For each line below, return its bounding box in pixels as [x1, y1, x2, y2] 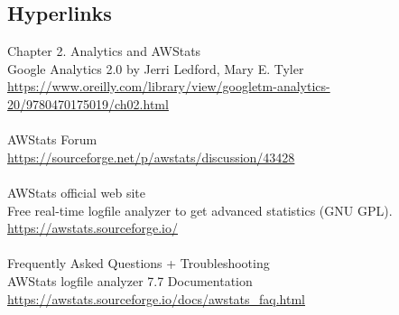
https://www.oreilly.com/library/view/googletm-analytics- [7, 77, 330, 96]
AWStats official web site [7, 182, 145, 201]
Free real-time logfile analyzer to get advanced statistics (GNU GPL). [7, 200, 393, 219]
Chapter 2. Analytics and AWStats [7, 42, 201, 60]
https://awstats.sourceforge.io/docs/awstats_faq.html [7, 289, 306, 308]
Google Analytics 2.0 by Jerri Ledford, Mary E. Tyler [7, 59, 304, 78]
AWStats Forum [7, 130, 97, 149]
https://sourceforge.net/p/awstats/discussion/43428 [7, 147, 295, 166]
